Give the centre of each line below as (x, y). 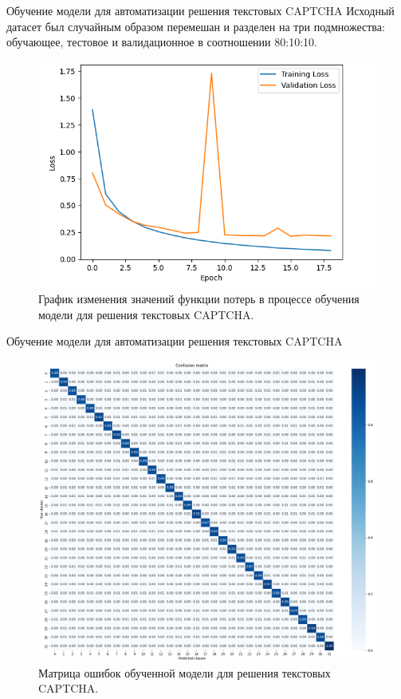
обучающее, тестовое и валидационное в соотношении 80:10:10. (162, 42)
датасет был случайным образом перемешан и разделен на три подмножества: (196, 26)
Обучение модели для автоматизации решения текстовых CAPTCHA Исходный (200, 10)
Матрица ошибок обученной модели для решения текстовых (185, 672)
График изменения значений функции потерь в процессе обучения (199, 298)
